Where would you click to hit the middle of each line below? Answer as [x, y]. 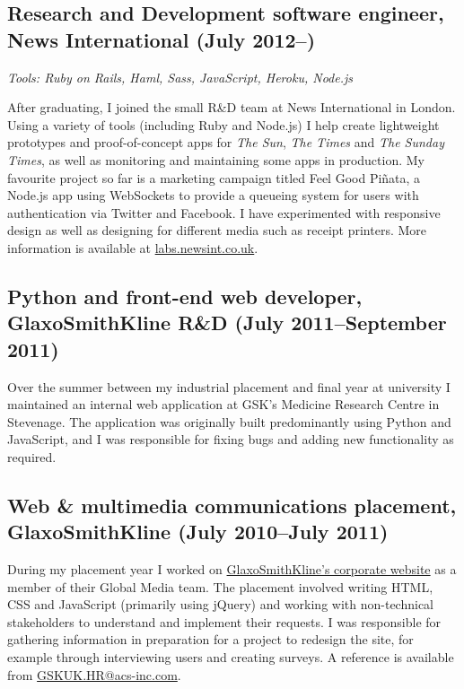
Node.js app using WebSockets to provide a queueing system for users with [213, 195]
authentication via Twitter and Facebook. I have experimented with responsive [224, 212]
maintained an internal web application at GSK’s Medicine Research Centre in [223, 404]
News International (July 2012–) [162, 39]
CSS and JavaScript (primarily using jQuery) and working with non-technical [220, 604]
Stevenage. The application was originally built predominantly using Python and [229, 421]
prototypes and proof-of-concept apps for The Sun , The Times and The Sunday [226, 142]
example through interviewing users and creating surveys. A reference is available [231, 657]
